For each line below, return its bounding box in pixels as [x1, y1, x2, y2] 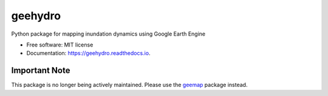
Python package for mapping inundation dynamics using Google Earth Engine [11, 30, 206, 37]
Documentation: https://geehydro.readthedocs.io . [26, 50, 151, 57]
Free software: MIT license [26, 41, 94, 48]
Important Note [11, 65, 70, 75]
